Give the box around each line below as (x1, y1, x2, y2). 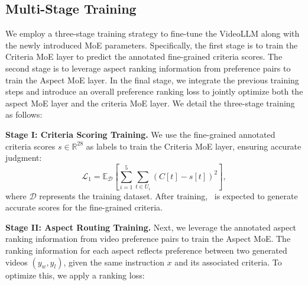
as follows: (5, 108, 43, 121)
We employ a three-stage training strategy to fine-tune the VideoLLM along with (5, 27, 300, 40)
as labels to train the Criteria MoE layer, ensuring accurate (86, 140, 301, 152)
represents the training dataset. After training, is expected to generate (39, 189, 298, 202)
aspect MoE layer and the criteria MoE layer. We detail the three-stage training (5, 96, 295, 109)
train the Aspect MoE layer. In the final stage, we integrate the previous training (5, 73, 299, 86)
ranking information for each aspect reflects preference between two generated (5, 244, 287, 257)
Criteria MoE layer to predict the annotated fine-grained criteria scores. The (5, 50, 283, 63)
